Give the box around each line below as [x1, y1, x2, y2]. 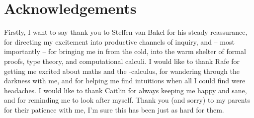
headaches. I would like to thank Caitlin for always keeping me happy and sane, [4, 85, 247, 95]
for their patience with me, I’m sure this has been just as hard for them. [4, 104, 224, 115]
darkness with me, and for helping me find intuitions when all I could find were [4, 75, 246, 86]
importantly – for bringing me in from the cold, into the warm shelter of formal [4, 46, 246, 57]
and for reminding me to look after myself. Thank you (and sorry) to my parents [4, 95, 251, 105]
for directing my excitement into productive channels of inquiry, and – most [4, 36, 235, 47]
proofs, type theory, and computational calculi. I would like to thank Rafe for [4, 56, 240, 66]
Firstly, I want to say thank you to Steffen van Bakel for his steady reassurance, [4, 27, 248, 37]
